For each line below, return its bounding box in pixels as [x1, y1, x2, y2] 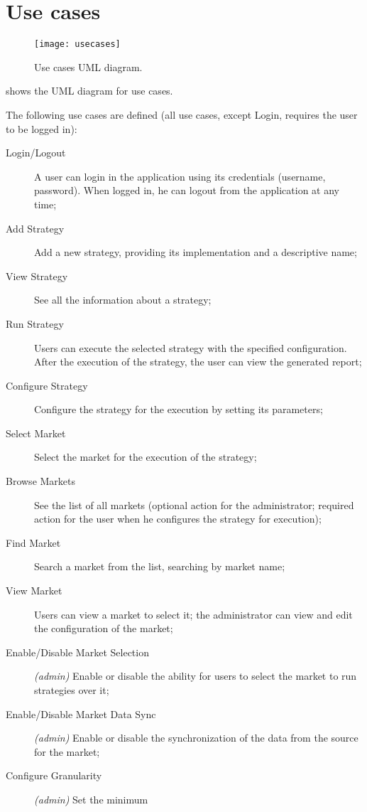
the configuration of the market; [34, 621, 173, 636]
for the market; [34, 744, 100, 759]
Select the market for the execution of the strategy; [34, 449, 257, 464]
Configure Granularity [6, 768, 102, 783]
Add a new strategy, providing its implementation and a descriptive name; [34, 245, 357, 260]
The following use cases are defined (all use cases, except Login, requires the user [6, 107, 358, 122]
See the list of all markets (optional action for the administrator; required [34, 497, 354, 512]
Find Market [6, 535, 61, 550]
